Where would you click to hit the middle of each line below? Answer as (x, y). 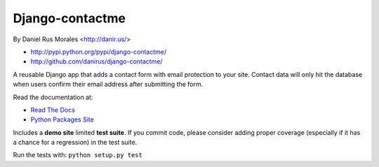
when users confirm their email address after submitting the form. (108, 85)
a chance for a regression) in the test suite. (75, 143)
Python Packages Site (62, 119)
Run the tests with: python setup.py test (78, 155)
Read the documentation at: (53, 97)
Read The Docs (53, 110)
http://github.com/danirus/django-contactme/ (97, 61)
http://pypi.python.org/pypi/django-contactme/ (99, 52)
